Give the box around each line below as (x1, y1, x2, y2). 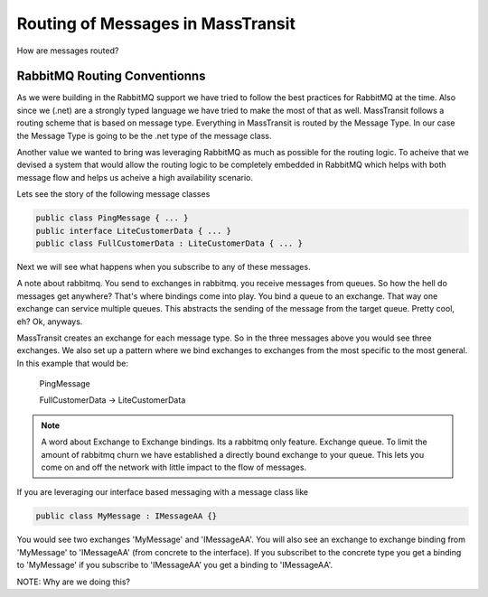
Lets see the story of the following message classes (16, 189, 211, 200)
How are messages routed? (16, 45, 119, 56)
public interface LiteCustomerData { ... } (35, 226, 232, 236)
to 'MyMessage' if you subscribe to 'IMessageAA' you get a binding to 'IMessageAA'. (16, 560, 333, 571)
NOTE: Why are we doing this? (16, 576, 131, 587)
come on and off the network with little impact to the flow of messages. (41, 462, 307, 473)
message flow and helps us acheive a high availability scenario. (16, 172, 253, 182)
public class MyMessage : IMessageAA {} (35, 511, 217, 521)
